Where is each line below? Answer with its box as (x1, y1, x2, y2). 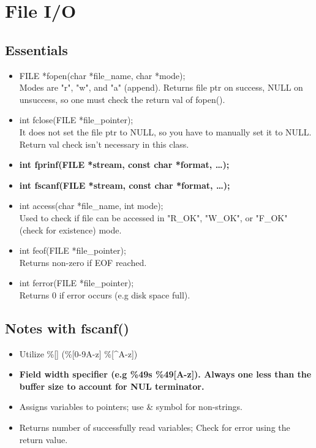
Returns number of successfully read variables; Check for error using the (19, 421, 290, 434)
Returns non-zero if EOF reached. (19, 256, 147, 268)
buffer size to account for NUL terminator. (19, 379, 205, 392)
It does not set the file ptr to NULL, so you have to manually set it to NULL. (19, 125, 312, 138)
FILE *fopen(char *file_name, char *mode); (19, 69, 186, 82)
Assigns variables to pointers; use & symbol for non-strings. (19, 400, 243, 413)
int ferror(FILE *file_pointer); (19, 276, 134, 289)
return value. (19, 433, 68, 446)
